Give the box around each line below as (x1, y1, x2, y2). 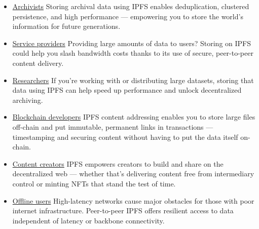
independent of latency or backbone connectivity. (12, 215, 165, 225)
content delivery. (12, 57, 64, 68)
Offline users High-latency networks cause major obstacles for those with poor (12, 195, 254, 206)
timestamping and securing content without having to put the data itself (12, 131, 238, 142)
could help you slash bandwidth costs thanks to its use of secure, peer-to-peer (12, 48, 253, 58)
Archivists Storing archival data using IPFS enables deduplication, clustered (12, 1, 249, 11)
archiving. (12, 94, 43, 105)
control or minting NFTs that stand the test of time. (12, 178, 176, 188)
